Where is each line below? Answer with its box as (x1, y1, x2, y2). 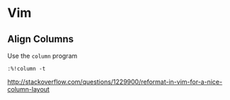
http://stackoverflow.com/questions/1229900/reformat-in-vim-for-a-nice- (7, 77, 223, 86)
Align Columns (7, 33, 74, 45)
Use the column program (7, 51, 78, 60)
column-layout (7, 85, 50, 93)
